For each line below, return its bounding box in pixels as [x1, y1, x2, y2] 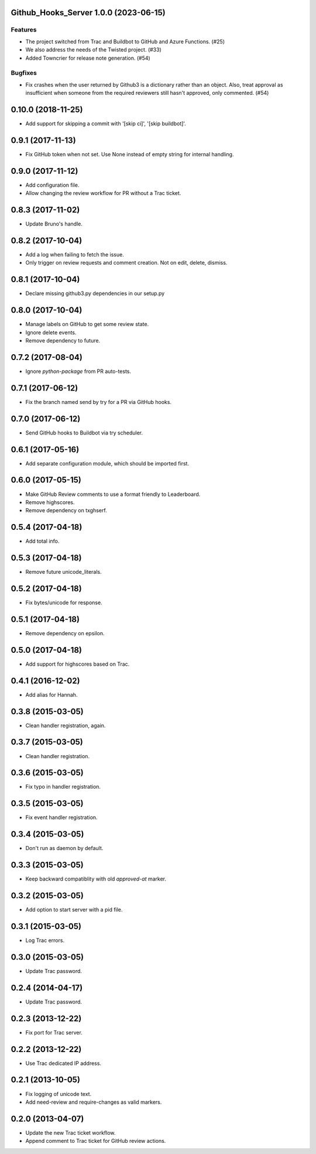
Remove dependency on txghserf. [25, 507, 108, 514]
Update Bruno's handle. [25, 220, 83, 228]
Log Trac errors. [25, 937, 64, 944]
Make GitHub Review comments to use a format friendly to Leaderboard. [25, 491, 201, 498]
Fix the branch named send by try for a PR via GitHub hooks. [25, 398, 172, 405]
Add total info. [25, 537, 60, 545]
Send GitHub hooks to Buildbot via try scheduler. [25, 429, 143, 436]
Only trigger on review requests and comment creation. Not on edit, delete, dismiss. [25, 259, 228, 266]
